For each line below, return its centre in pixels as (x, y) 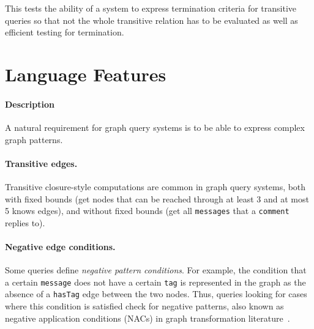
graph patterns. (34, 139)
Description (30, 104)
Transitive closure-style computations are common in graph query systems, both (155, 186)
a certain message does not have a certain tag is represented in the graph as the (155, 282)
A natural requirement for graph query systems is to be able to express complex (155, 127)
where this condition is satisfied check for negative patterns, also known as (144, 306)
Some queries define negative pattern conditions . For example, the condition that (156, 270)
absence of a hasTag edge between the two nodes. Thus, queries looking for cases (156, 294)
